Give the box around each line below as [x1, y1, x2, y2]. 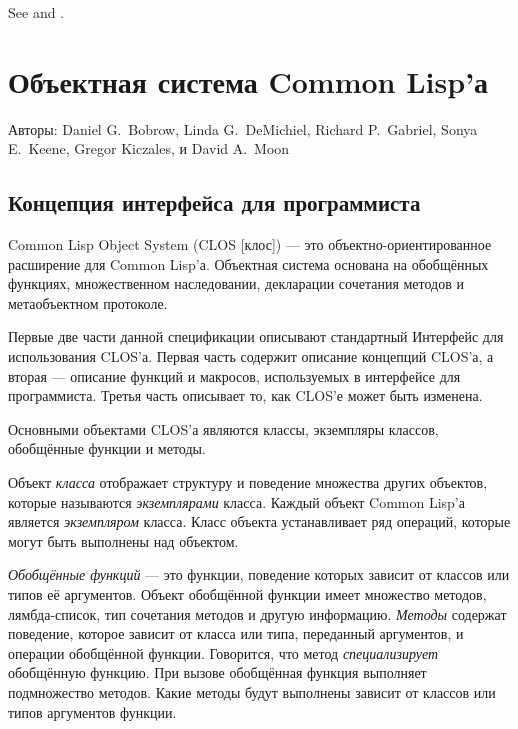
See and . [8, 2, 64, 22]
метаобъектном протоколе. [8, 292, 168, 313]
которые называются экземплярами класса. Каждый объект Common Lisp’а [8, 491, 465, 512]
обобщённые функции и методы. [8, 438, 206, 459]
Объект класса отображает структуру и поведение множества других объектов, [8, 472, 488, 493]
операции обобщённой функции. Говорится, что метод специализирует [8, 642, 439, 663]
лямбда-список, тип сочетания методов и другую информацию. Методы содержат [8, 603, 507, 624]
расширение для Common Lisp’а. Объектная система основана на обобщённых [8, 253, 489, 274]
